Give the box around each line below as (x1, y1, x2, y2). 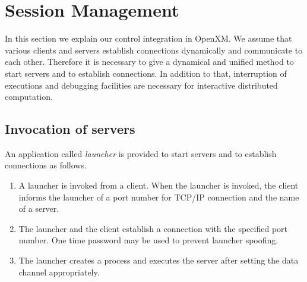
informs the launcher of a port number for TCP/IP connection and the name (18, 190, 299, 203)
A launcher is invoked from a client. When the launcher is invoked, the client (18, 179, 299, 192)
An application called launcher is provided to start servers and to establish (5, 147, 277, 159)
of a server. (18, 202, 59, 215)
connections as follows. (5, 159, 87, 171)
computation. (5, 90, 53, 103)
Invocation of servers (5, 120, 135, 138)
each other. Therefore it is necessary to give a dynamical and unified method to (5, 55, 294, 68)
